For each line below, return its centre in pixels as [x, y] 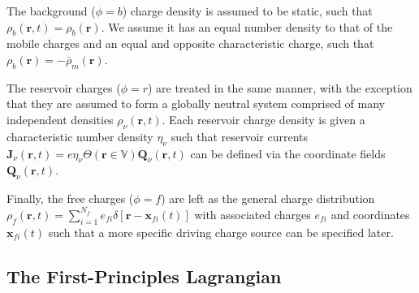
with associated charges [253, 214]
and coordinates [370, 214]
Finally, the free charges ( [70, 198]
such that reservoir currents [240, 136]
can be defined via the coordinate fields [288, 153]
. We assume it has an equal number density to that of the [247, 26]
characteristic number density [80, 136]
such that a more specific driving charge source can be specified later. [221, 232]
